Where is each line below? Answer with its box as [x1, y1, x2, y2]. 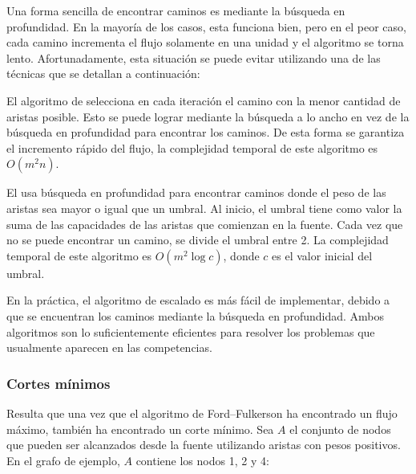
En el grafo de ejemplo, [6, 452, 120, 468]
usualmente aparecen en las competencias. [6, 339, 212, 356]
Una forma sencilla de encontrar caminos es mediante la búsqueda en [6, 2, 345, 18]
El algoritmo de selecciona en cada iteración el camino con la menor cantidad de [6, 92, 401, 108]
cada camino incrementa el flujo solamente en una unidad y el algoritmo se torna [6, 34, 404, 51]
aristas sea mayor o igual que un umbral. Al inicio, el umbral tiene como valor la [6, 199, 402, 216]
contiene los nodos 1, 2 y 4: [135, 452, 269, 468]
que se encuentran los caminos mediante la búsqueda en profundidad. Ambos [6, 307, 385, 324]
